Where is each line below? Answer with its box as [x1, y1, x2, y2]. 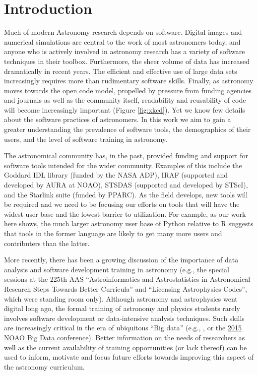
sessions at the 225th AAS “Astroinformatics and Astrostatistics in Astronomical [4, 274, 251, 284]
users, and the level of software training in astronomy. [4, 133, 168, 144]
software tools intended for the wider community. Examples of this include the [4, 160, 242, 170]
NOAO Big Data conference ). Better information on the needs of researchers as [4, 332, 245, 342]
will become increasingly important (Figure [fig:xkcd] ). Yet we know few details [4, 104, 245, 115]
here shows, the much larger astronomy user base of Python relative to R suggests [4, 218, 254, 229]
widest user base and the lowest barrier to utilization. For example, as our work [4, 208, 246, 219]
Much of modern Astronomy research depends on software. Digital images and [4, 27, 242, 37]
